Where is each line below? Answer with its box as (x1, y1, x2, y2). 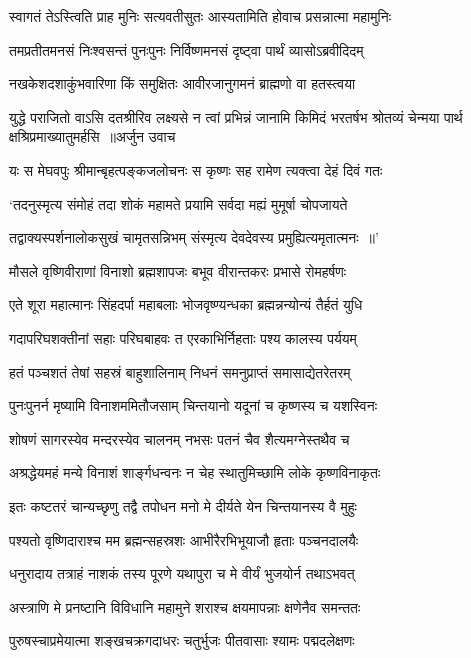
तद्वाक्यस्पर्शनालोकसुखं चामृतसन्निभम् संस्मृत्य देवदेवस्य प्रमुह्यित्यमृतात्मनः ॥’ (9, 227, 379, 248)
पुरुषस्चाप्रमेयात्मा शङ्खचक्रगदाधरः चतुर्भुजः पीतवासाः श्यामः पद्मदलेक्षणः (9, 630, 355, 651)
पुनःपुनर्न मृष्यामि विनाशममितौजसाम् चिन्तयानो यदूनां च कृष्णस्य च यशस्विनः (9, 395, 378, 416)
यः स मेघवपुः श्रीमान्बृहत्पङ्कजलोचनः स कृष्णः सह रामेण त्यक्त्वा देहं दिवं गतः (9, 159, 383, 180)
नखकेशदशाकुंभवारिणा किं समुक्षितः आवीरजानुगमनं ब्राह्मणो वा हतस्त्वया (9, 73, 356, 94)
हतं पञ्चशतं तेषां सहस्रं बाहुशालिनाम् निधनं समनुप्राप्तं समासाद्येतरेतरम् (9, 361, 351, 382)
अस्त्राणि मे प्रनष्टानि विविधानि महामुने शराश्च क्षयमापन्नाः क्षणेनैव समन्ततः (9, 596, 361, 617)
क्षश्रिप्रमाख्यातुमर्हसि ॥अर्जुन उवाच (9, 126, 176, 147)
